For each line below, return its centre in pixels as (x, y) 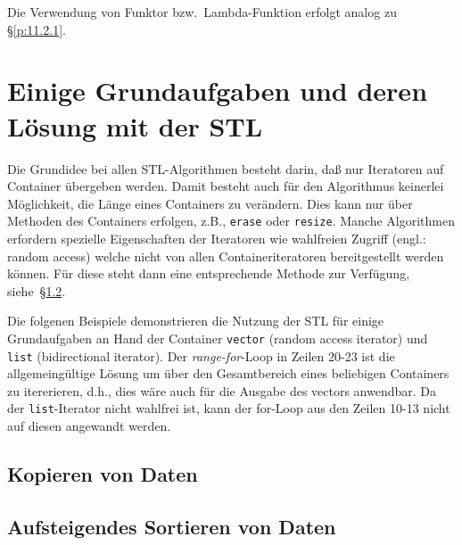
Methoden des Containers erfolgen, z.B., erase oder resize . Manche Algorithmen (231, 221)
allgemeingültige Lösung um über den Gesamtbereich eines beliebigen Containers (228, 373)
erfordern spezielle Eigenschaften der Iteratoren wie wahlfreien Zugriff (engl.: (217, 238)
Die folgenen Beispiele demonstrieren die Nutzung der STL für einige (196, 321)
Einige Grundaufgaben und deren (218, 91)
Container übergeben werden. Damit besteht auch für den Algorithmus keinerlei (226, 186)
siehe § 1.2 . (37, 290)
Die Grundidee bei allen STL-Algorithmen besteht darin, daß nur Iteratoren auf (226, 168)
